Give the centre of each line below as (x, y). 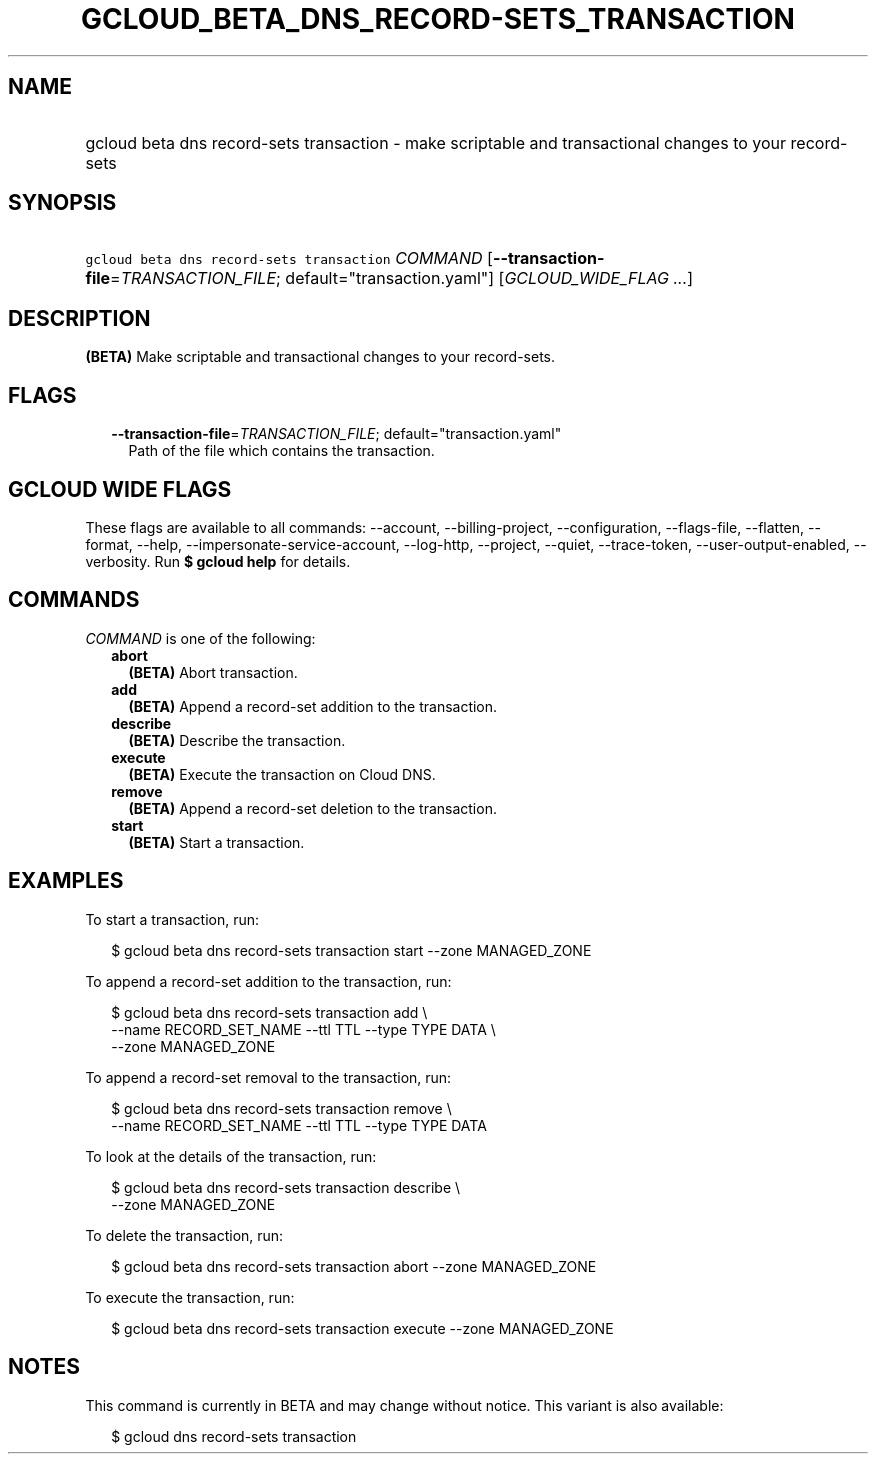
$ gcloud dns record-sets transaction (234, 1436)
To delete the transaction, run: (184, 1235)
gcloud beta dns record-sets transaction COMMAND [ (289, 258)
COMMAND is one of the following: (200, 638)
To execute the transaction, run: (190, 1297)
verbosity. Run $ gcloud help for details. (218, 561)
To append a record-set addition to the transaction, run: (268, 981)
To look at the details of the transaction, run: (231, 1156)
